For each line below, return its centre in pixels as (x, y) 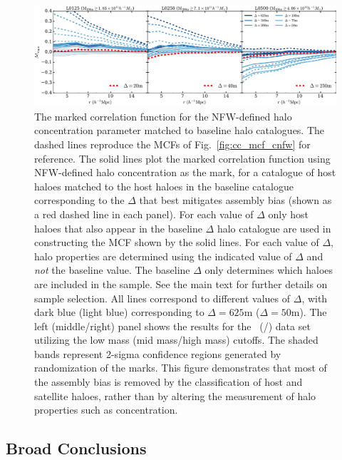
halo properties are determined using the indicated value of (163, 256)
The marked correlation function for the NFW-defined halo (163, 116)
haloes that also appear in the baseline (118, 228)
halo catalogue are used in (274, 228)
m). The (309, 312)
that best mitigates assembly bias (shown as (235, 200)
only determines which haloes (269, 270)
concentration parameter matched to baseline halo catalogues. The (180, 130)
